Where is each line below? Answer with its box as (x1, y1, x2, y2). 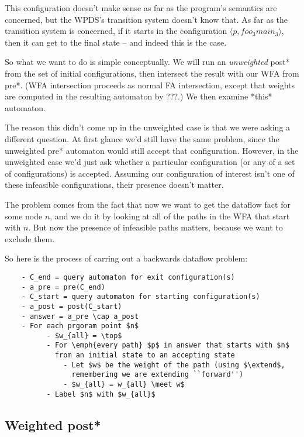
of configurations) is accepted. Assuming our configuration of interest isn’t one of (5, 167, 295, 179)
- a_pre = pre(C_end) (21, 283, 105, 291)
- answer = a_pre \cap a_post (21, 312, 139, 321)
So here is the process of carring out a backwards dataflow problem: (5, 252, 248, 264)
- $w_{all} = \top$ (46, 331, 122, 340)
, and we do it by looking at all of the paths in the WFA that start (50, 209, 290, 222)
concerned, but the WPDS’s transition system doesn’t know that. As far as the (5, 13, 288, 25)
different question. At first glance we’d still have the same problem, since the (5, 132, 279, 144)
